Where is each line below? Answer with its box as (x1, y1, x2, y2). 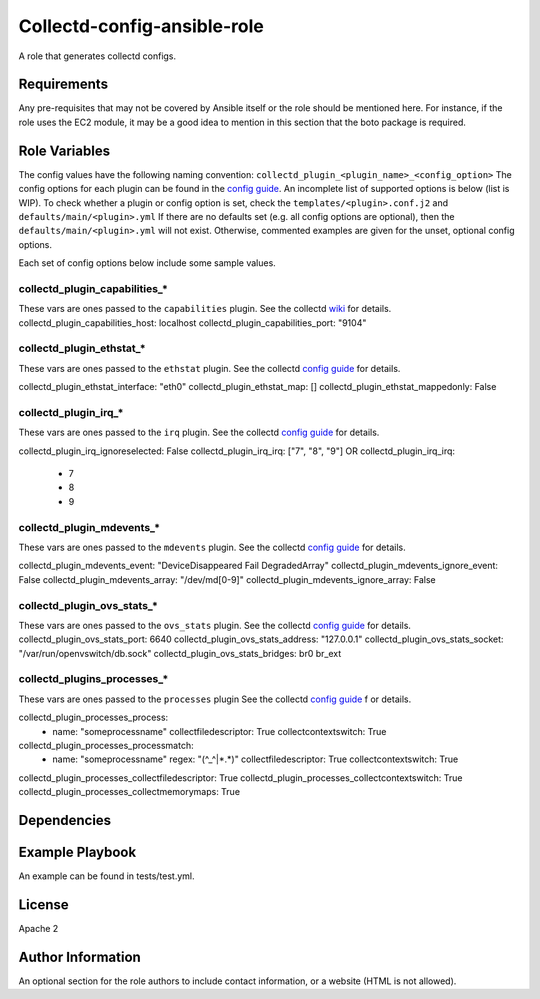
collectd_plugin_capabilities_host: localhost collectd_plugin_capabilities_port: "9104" (18, 316, 367, 329)
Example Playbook (18, 844, 137, 861)
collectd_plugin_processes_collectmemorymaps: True (18, 786, 240, 798)
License (18, 896, 69, 913)
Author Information (18, 948, 142, 965)
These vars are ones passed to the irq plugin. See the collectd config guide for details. (18, 426, 380, 439)
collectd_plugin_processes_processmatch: (18, 740, 194, 752)
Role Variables (18, 142, 110, 159)
